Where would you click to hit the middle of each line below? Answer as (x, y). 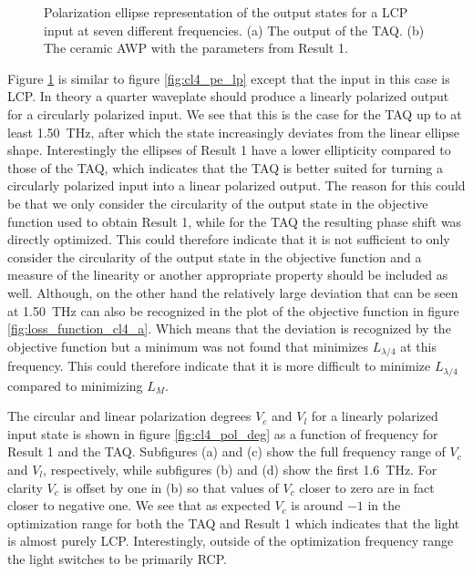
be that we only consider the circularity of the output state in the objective (218, 203)
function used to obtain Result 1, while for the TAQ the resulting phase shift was (235, 221)
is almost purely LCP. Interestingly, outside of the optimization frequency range (231, 541)
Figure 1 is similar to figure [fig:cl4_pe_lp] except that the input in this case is (229, 78)
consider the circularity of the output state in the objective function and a (215, 256)
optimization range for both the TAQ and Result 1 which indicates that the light (234, 523)
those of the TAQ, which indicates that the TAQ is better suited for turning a (225, 167)
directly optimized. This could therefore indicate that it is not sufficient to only (229, 239)
